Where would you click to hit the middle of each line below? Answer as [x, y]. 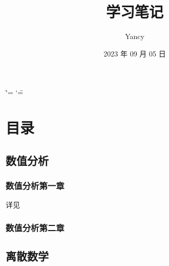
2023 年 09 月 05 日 [135, 53]
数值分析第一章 [35, 185]
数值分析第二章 [35, 227]
